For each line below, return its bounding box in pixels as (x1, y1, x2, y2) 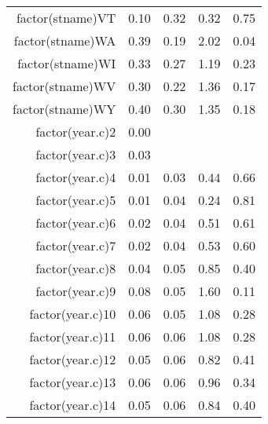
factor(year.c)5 (35, 191, 116, 209)
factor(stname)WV (13, 77, 116, 95)
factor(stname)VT (16, 9, 116, 27)
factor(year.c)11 (29, 327, 116, 345)
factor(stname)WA (13, 31, 116, 49)
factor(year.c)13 (29, 373, 116, 391)
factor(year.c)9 (35, 282, 116, 300)
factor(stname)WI (17, 54, 116, 72)
